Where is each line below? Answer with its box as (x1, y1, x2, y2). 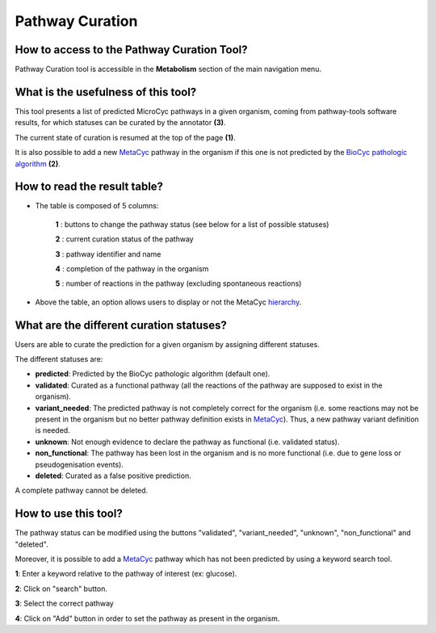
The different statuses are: (15, 354, 103, 364)
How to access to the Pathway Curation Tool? (15, 43, 248, 57)
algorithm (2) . (15, 158, 61, 169)
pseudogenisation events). (35, 459, 124, 469)
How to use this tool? (15, 507, 123, 521)
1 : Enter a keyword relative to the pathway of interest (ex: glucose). (15, 569, 237, 579)
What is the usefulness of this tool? (15, 85, 197, 99)
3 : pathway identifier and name (55, 249, 161, 258)
